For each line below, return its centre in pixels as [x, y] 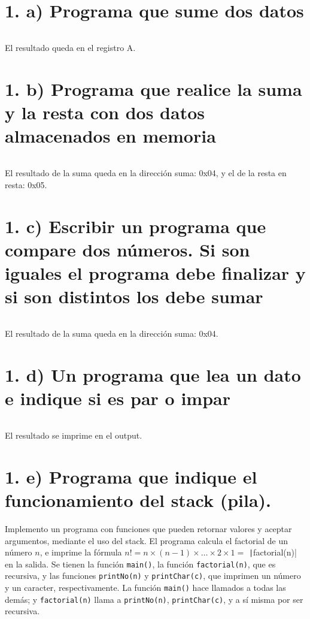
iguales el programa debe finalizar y [155, 272]
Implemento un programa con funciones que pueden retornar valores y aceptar [148, 528]
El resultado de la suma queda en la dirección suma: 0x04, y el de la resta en [146, 173]
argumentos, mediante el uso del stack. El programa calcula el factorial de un [147, 540]
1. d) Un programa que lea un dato [153, 374]
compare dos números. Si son [127, 249]
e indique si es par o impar [118, 398]
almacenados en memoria [110, 136]
